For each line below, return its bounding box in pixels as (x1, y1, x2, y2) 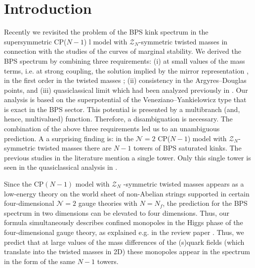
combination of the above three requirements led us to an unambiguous (4, 123, 220, 134)
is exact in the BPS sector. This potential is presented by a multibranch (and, (4, 104, 240, 114)
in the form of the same (4, 256, 75, 266)
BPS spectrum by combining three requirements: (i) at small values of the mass (4, 55, 245, 66)
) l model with (84, 36, 127, 46)
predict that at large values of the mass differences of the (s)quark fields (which (4, 236, 245, 247)
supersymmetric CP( (4, 36, 67, 46)
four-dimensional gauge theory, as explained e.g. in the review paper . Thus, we (4, 227, 244, 237)
